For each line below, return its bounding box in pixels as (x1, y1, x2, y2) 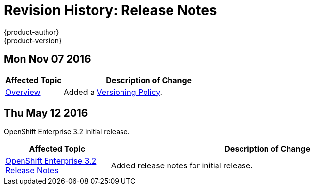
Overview (5, 87, 41, 97)
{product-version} (4, 36, 62, 45)
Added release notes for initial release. (111, 161, 253, 171)
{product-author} (4, 27, 59, 36)
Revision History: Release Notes (4, 2, 217, 19)
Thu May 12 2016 (4, 107, 88, 119)
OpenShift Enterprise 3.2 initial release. (4, 127, 130, 136)
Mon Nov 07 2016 (4, 53, 91, 66)
